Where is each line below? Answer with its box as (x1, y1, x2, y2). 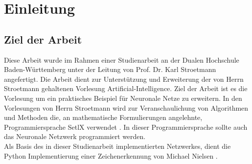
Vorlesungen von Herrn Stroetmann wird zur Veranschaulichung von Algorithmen (4, 102, 249, 113)
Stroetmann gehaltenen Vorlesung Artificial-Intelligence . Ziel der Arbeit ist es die (4, 83, 248, 94)
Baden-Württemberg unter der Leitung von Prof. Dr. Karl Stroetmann (4, 64, 216, 74)
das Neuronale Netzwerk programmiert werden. (4, 131, 146, 141)
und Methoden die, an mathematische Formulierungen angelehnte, (4, 112, 203, 122)
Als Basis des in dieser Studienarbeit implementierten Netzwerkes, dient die (4, 141, 231, 151)
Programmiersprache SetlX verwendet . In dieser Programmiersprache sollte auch (4, 121, 248, 132)
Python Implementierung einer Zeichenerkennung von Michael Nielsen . (4, 150, 218, 161)
